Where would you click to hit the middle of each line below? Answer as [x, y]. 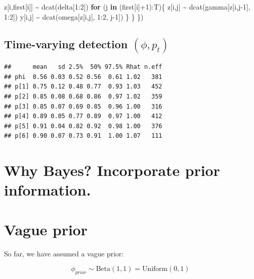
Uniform [155, 269]
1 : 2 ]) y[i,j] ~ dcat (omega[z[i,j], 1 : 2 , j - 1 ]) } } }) [74, 16]
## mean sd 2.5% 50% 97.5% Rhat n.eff [83, 67]
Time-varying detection [66, 43]
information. [47, 190]
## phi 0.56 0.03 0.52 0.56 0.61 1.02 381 [83, 77]
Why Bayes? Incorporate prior [112, 170]
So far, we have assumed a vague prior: [64, 253]
